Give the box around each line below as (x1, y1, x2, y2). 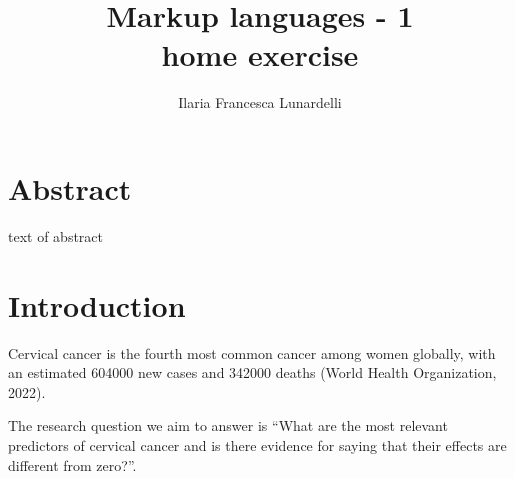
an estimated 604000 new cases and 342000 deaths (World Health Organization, (8, 362, 497, 383)
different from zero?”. (8, 454, 137, 475)
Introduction (8, 284, 186, 325)
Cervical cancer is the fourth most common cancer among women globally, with (8, 342, 496, 363)
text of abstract (8, 225, 104, 246)
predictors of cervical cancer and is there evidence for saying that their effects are (8, 434, 507, 455)
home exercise (161, 34, 359, 75)
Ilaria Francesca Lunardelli (178, 92, 342, 113)
